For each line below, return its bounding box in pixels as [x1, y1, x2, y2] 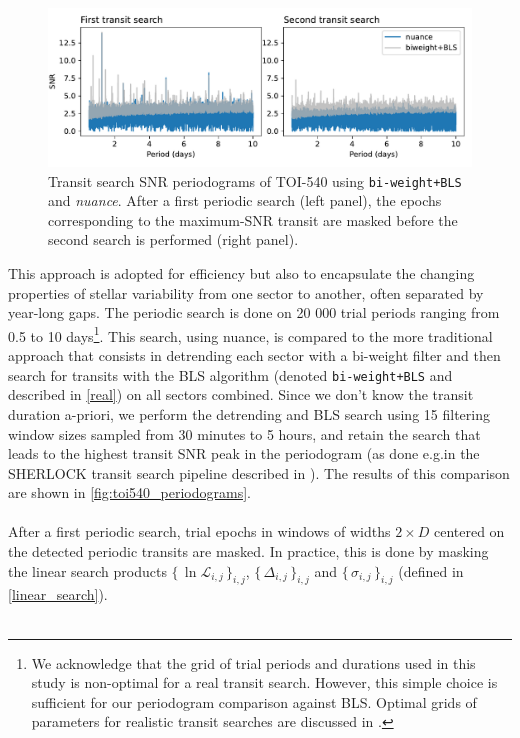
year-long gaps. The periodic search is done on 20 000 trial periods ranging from [8, 302, 500, 323]
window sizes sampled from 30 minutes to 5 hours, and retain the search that [8, 423, 481, 444]
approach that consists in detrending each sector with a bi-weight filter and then [8, 345, 501, 366]
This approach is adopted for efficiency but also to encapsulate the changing [8, 263, 475, 284]
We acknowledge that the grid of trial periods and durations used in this [31, 652, 476, 673]
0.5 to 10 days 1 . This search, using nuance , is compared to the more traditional [8, 322, 493, 346]
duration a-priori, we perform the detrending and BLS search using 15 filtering [8, 403, 490, 424]
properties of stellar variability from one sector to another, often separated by [8, 282, 484, 303]
